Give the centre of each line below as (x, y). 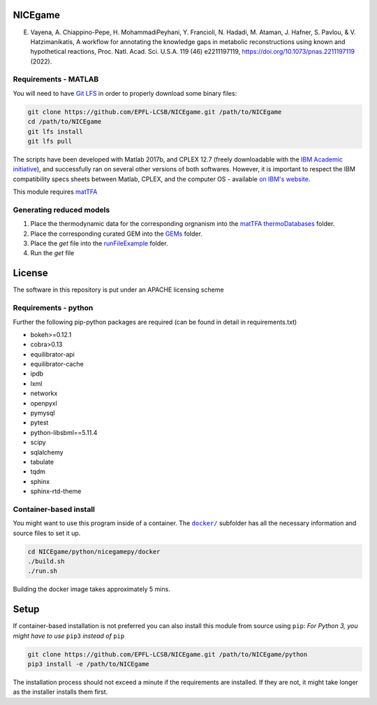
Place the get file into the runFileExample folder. (99, 243)
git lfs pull (50, 141)
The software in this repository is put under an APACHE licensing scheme (118, 290)
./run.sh (43, 571)
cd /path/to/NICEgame (65, 122)
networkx (44, 393)
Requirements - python (53, 308)
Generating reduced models (61, 210)
